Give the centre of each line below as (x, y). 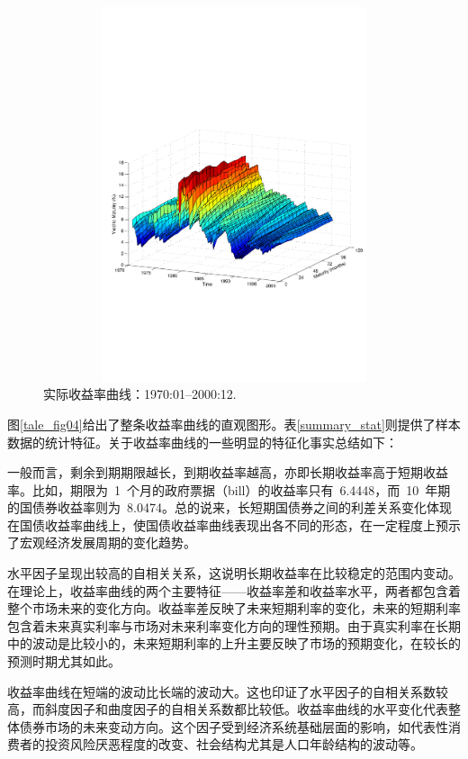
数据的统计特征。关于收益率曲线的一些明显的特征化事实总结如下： (202, 442)
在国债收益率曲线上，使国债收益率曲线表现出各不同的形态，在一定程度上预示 (234, 524)
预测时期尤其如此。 (64, 661)
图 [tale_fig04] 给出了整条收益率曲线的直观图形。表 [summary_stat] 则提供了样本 (234, 424)
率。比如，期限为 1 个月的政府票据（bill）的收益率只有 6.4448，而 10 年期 (229, 489)
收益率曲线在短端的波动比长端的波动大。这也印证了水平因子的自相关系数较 (228, 691)
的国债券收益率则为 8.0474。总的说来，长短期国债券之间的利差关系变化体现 (229, 507)
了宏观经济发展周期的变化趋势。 (102, 542)
